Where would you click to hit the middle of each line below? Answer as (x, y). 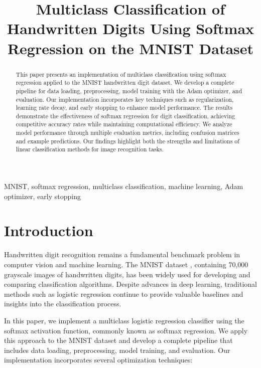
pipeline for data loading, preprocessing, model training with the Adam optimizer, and (129, 90)
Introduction (49, 230)
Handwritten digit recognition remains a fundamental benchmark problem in (122, 254)
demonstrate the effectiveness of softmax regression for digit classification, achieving (125, 116)
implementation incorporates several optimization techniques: (98, 360)
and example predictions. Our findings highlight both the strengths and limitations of (127, 141)
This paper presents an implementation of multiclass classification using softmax (121, 74)
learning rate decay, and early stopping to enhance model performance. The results (124, 108)
